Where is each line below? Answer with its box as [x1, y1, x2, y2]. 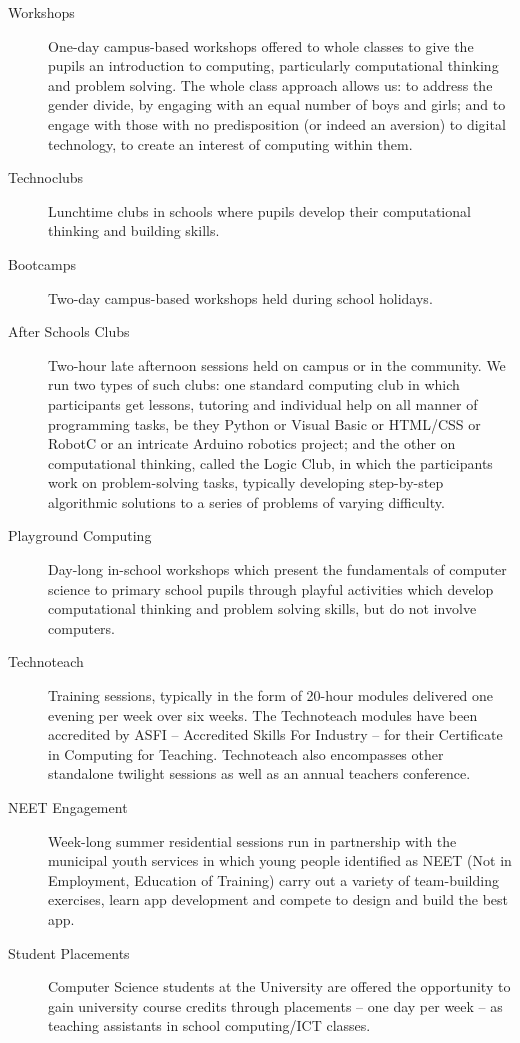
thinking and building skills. [48, 220, 220, 241]
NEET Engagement [8, 797, 128, 817]
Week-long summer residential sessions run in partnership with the [48, 830, 457, 851]
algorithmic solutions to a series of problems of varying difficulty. [48, 491, 445, 512]
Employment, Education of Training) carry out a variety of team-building [48, 869, 499, 890]
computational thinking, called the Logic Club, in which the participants [48, 452, 493, 473]
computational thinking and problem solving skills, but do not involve [48, 598, 477, 619]
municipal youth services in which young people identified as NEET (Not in [48, 850, 512, 871]
